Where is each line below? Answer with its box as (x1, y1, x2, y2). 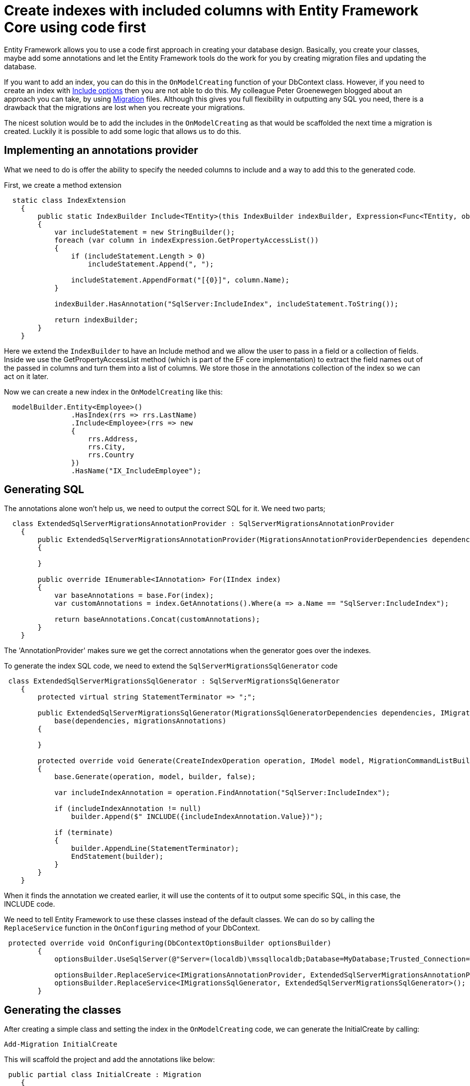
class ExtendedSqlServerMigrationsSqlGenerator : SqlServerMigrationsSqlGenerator (8, 677, 340, 685)
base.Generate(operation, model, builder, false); (54, 773, 256, 781)
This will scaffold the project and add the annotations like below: (4, 1055, 215, 1064)
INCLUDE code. (4, 900, 55, 909)
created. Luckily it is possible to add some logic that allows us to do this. (4, 127, 241, 136)
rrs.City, (88, 442, 126, 451)
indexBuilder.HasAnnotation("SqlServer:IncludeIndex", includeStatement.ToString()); (54, 299, 399, 308)
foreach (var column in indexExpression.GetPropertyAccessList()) (54, 236, 319, 244)
